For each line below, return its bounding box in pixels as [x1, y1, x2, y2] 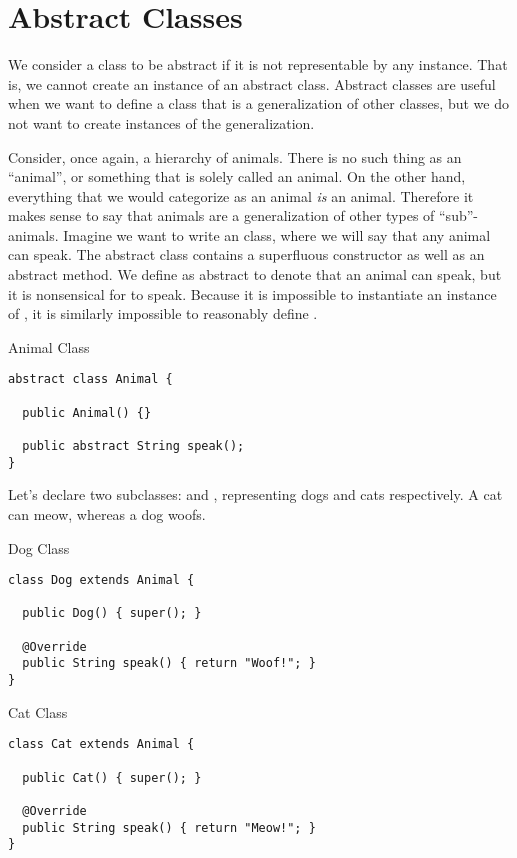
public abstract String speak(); [22, 439, 245, 454]
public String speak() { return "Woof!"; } [22, 656, 316, 671]
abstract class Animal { [8, 372, 173, 387]
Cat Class [8, 701, 68, 722]
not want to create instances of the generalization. [8, 112, 315, 133]
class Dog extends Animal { [8, 573, 195, 588]
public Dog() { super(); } [22, 606, 202, 621]
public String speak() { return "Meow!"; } [22, 820, 316, 835]
